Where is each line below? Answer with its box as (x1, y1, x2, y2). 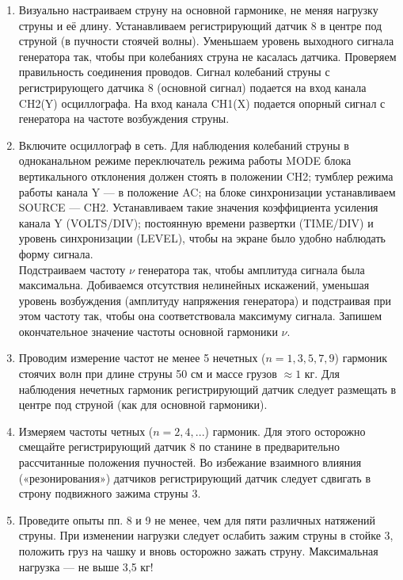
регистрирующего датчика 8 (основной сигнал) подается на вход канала (18, 78, 367, 95)
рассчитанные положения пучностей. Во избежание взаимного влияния (18, 454, 362, 471)
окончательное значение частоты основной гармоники (18, 322, 278, 339)
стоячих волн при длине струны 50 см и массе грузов (18, 365, 277, 382)
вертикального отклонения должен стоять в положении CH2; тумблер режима (18, 167, 393, 184)
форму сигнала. (18, 245, 93, 261)
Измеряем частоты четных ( (18, 422, 154, 439)
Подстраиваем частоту (18, 261, 126, 277)
